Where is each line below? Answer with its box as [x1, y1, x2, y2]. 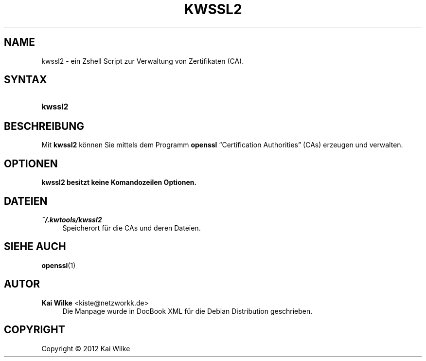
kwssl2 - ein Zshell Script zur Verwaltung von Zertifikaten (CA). [41, 56, 244, 65]
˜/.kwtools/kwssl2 [41, 215, 102, 224]
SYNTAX [4, 73, 47, 86]
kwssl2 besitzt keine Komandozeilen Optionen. [41, 178, 197, 187]
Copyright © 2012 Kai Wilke [41, 344, 130, 353]
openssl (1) [41, 261, 76, 270]
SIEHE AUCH [4, 240, 66, 253]
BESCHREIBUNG [4, 120, 85, 132]
